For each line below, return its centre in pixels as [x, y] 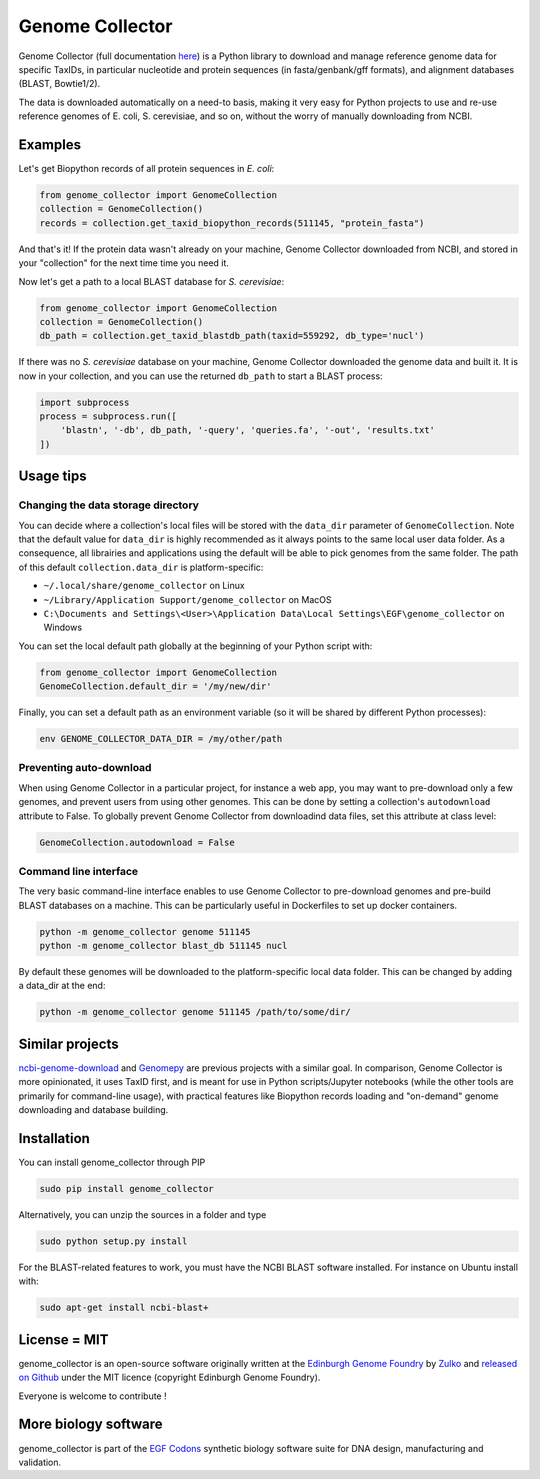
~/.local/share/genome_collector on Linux [144, 586]
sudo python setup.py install [113, 1241]
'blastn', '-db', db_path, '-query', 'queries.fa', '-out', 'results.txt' [247, 430]
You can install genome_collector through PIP [112, 1162]
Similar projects [68, 1043]
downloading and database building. [93, 1110]
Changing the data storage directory [109, 505]
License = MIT [63, 1339]
